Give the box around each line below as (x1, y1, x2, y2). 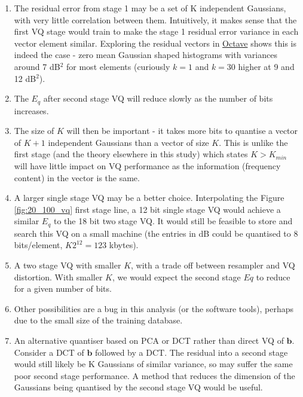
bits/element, (14, 239, 63, 251)
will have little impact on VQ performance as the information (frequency (14, 159, 281, 172)
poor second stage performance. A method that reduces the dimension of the (14, 369, 295, 381)
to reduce (256, 270, 290, 283)
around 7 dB (14, 60, 60, 72)
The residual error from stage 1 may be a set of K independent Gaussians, (14, 2, 286, 14)
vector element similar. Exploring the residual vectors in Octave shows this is (14, 36, 297, 49)
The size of (14, 124, 54, 137)
